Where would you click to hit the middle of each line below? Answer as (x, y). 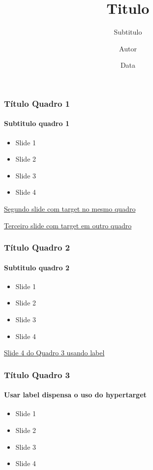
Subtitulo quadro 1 (37, 123)
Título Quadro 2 (37, 247)
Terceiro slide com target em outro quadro (68, 225)
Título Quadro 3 (37, 374)
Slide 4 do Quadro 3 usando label (54, 353)
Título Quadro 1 (37, 103)
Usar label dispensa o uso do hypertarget (75, 395)
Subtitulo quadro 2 (37, 267)
